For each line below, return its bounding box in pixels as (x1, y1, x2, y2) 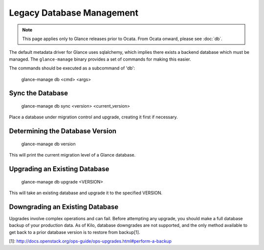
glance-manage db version (21, 141, 76, 147)
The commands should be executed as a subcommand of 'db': (9, 65, 135, 71)
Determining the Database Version (9, 127, 117, 136)
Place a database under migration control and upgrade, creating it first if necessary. (9, 114, 178, 120)
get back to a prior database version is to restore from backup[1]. (9, 229, 140, 235)
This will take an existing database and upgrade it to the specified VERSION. (9, 190, 163, 196)
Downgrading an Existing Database (9, 203, 119, 211)
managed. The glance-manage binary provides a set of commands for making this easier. (9, 56, 191, 62)
